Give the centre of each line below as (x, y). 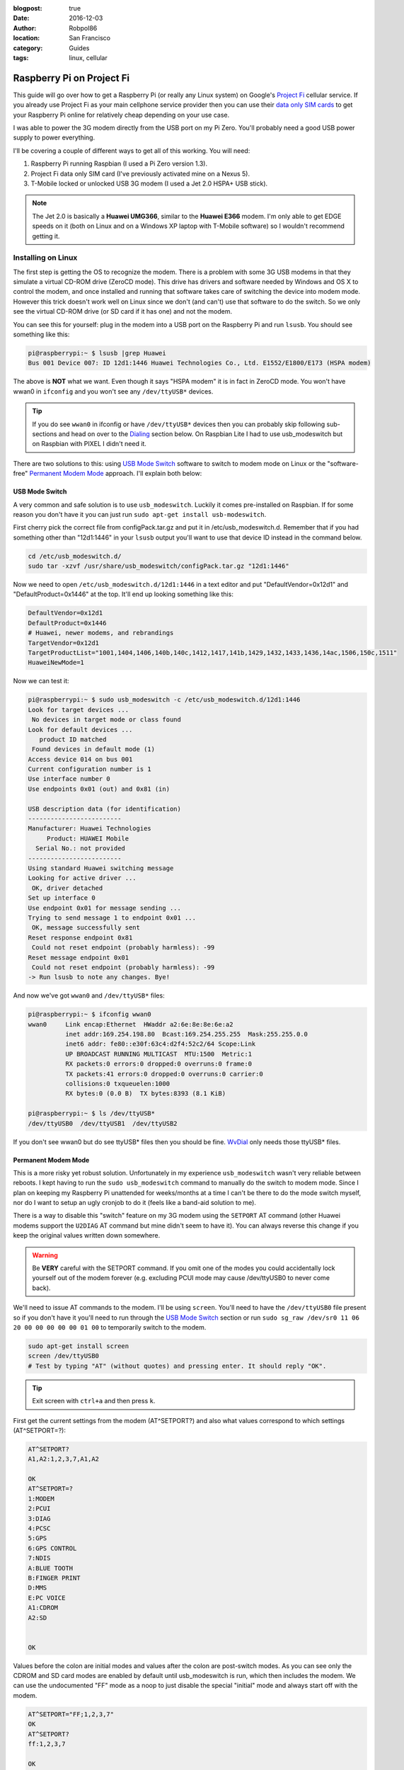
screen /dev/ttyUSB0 (63, 1356)
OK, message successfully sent (86, 928)
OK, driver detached (68, 888)
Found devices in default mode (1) (94, 749)
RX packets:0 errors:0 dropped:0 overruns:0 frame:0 (158, 1064)
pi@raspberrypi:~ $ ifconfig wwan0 (90, 1015)
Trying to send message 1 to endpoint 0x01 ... (112, 918)
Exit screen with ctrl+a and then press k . (94, 1401)
